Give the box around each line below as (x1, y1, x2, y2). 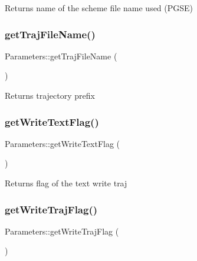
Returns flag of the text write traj (5, 177, 127, 189)
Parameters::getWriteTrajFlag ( (5, 225, 119, 237)
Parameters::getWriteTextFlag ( (5, 137, 120, 149)
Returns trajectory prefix (5, 89, 95, 101)
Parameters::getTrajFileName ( (5, 49, 117, 62)
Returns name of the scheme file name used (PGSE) (5, 2, 193, 14)
